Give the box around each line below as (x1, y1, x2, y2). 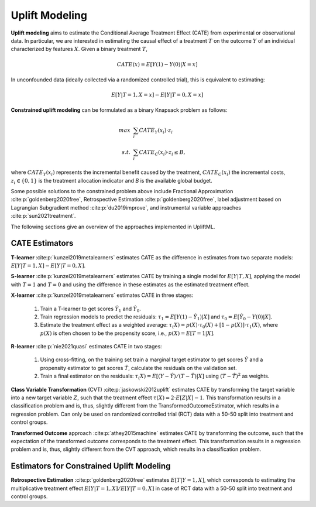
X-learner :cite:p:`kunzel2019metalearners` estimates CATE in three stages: (11, 292, 194, 299)
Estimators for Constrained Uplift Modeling (11, 461, 171, 471)
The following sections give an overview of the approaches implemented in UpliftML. (11, 223, 215, 230)
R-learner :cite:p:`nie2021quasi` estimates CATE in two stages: (11, 343, 162, 350)
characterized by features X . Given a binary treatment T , (11, 46, 147, 53)
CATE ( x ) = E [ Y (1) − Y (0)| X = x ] (116, 61, 198, 67)
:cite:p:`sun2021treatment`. (11, 213, 76, 220)
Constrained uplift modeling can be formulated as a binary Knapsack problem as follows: (11, 107, 228, 114)
